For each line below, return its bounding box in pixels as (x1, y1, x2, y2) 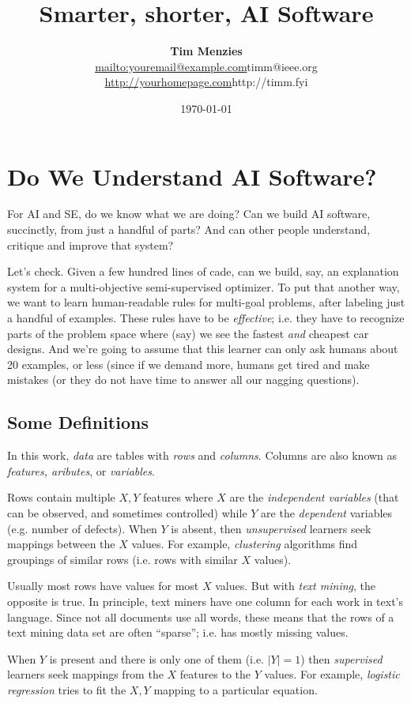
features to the (179, 666, 251, 682)
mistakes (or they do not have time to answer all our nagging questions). (7, 371, 360, 388)
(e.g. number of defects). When (7, 520, 157, 536)
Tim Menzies (170, 43, 243, 59)
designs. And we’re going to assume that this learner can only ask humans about (7, 340, 398, 357)
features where (143, 489, 213, 506)
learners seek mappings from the (7, 666, 164, 682)
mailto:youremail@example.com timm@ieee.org (95, 58, 318, 74)
